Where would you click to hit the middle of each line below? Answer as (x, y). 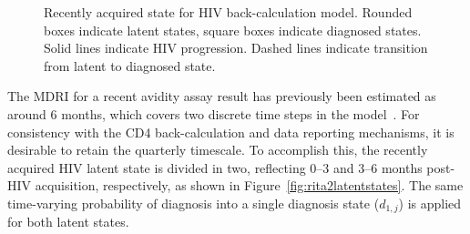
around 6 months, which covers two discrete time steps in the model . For (214, 113)
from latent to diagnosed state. (130, 65)
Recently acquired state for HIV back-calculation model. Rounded (228, 12)
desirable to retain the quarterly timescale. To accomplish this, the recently (218, 150)
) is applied (430, 203)
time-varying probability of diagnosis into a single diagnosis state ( (194, 203)
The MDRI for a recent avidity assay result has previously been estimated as (222, 96)
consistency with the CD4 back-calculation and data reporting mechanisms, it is (231, 132)
